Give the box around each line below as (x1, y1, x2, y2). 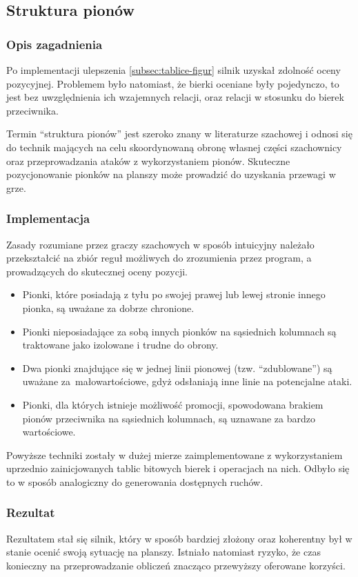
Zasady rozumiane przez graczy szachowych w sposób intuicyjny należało (6, 237, 315, 251)
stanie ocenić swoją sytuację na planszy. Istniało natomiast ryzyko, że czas (6, 545, 321, 559)
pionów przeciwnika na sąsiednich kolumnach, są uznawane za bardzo (22, 411, 315, 425)
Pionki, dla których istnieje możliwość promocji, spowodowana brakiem (22, 397, 324, 411)
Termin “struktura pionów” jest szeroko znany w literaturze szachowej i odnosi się (6, 126, 352, 141)
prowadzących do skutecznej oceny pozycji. (6, 264, 188, 278)
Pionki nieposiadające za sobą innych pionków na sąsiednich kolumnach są (22, 324, 337, 338)
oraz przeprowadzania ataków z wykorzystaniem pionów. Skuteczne (6, 153, 290, 168)
